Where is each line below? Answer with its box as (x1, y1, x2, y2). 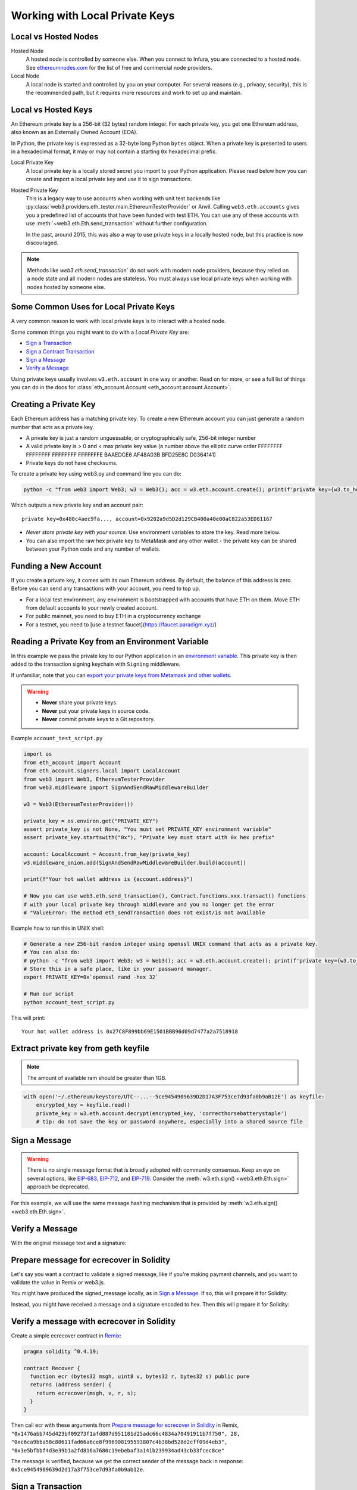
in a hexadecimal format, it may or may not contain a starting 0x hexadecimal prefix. (11, 148, 217, 155)
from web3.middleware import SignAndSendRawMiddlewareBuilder (23, 784, 209, 791)
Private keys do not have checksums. (26, 460, 118, 467)
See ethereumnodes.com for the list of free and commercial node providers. (26, 64, 212, 71)
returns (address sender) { (30, 1382, 112, 1388)
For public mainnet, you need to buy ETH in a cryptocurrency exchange (26, 613, 202, 620)
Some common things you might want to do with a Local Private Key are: (11, 328, 190, 336)
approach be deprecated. (27, 1183, 90, 1190)
